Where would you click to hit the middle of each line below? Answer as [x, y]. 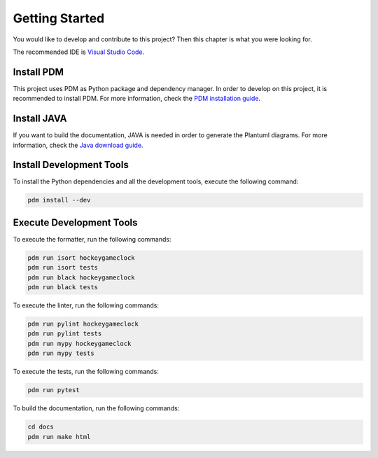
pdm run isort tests [63, 268]
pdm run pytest [54, 390]
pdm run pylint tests [65, 334]
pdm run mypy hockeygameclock [79, 343]
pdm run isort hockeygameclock [82, 258]
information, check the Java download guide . [78, 145]
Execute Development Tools [75, 222]
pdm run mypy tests [61, 353]
